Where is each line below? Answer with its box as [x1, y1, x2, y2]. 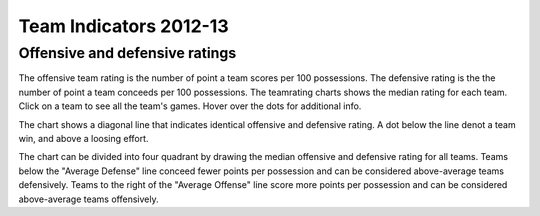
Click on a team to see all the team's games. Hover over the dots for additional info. [18, 100, 362, 112]
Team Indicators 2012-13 [18, 15, 229, 37]
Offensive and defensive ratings [18, 44, 237, 62]
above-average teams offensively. [18, 193, 159, 205]
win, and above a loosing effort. [18, 132, 149, 144]
